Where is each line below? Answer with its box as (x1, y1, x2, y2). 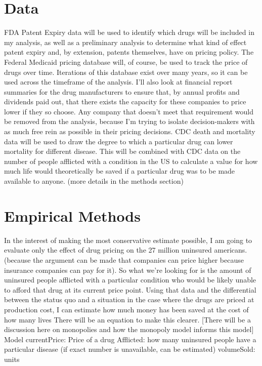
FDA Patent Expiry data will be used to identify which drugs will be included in (4, 27, 254, 37)
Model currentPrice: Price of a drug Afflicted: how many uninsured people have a (4, 334, 256, 344)
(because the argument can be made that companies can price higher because (4, 254, 244, 265)
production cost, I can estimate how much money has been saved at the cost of (4, 304, 249, 314)
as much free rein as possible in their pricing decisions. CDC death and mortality (4, 126, 255, 137)
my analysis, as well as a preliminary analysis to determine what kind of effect (4, 36, 247, 47)
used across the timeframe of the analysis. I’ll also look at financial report (4, 76, 233, 87)
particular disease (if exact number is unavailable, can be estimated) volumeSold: (4, 344, 255, 354)
